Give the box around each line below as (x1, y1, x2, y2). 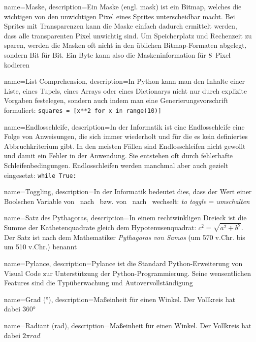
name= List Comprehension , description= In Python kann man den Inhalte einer (4, 76, 245, 86)
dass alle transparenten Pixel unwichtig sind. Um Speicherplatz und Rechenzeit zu (4, 30, 252, 40)
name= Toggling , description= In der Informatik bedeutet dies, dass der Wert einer (4, 186, 252, 197)
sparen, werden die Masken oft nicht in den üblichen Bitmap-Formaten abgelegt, (4, 40, 247, 50)
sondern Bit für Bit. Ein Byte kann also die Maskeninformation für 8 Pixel (4, 49, 231, 60)
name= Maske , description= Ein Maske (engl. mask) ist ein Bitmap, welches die (4, 1, 242, 11)
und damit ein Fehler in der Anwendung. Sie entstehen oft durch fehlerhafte (4, 150, 233, 161)
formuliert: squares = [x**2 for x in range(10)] (4, 104, 161, 115)
